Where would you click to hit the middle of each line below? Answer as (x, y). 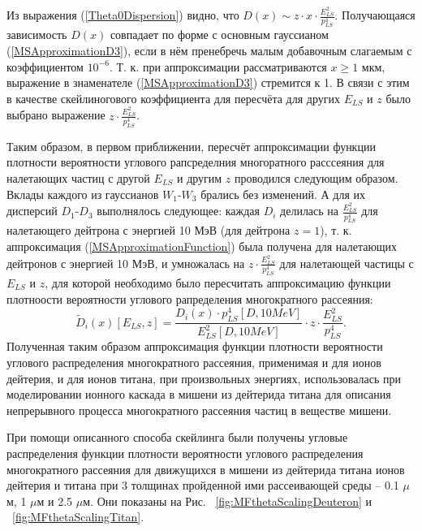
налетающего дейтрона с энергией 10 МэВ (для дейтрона (149, 230)
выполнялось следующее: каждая (178, 211)
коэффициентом (45, 66)
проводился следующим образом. (316, 177)
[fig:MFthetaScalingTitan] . (78, 517)
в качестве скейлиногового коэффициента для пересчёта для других (173, 98)
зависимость (37, 35)
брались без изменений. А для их (283, 194)
